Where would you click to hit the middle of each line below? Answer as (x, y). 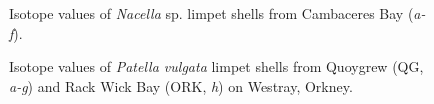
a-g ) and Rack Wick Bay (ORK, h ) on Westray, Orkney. (181, 85)
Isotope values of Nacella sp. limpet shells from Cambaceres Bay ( (211, 13)
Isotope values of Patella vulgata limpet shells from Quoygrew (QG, (216, 66)
